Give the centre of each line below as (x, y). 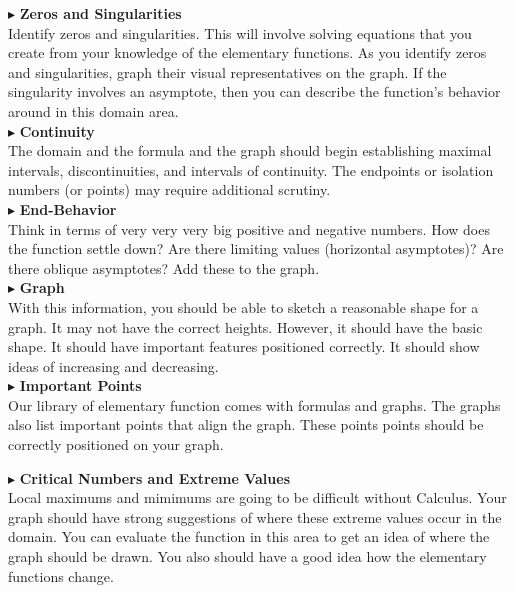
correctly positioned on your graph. (116, 444)
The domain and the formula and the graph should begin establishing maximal (250, 150)
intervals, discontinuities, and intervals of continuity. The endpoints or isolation (251, 169)
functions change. (61, 575)
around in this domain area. (93, 110)
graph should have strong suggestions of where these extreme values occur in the (255, 516)
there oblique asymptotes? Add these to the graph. (164, 267)
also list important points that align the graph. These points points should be (246, 424)
